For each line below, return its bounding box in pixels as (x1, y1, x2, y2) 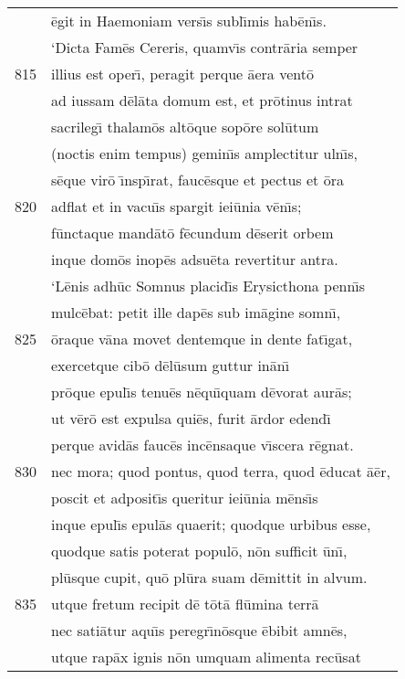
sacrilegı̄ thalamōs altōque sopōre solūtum (51, 116, 319, 137)
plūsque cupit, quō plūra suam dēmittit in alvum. (51, 567, 368, 588)
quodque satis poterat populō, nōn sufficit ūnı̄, (51, 540, 348, 561)
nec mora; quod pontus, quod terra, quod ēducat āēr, (51, 461, 390, 482)
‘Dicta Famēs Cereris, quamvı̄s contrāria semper (51, 37, 358, 58)
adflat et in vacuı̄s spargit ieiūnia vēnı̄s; (51, 196, 302, 217)
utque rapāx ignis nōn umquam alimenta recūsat (51, 646, 361, 667)
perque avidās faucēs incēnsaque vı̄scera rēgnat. (51, 434, 354, 455)
